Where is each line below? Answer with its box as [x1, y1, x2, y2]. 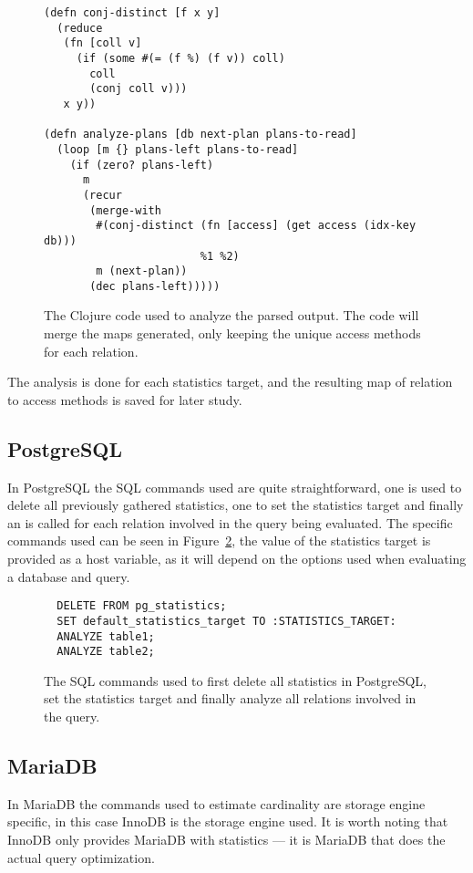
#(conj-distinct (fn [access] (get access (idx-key [96, 219, 416, 233]
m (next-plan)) [96, 265, 188, 278]
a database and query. [7, 566, 130, 586]
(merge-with [89, 203, 161, 217]
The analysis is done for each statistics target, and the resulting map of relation [7, 372, 453, 391]
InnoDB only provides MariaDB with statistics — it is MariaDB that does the [7, 830, 446, 848]
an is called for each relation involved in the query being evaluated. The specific [7, 513, 453, 532]
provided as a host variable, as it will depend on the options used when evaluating [7, 549, 467, 568]
